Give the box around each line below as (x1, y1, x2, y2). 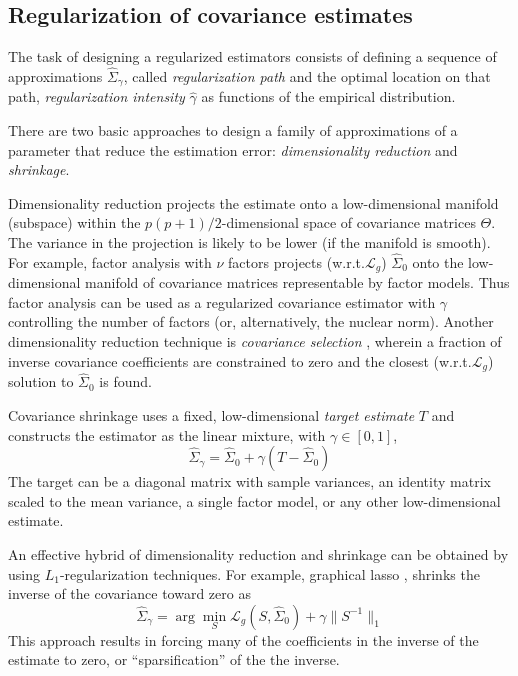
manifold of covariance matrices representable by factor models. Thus (85, 272, 510, 293)
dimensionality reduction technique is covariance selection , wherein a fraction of (8, 331, 502, 352)
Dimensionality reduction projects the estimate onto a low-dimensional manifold (8, 192, 499, 213)
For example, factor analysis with (8, 251, 212, 272)
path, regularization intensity (8, 86, 185, 107)
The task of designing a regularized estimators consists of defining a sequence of (8, 46, 497, 67)
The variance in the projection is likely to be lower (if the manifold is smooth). (8, 232, 491, 253)
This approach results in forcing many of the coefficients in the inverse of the (8, 629, 479, 650)
